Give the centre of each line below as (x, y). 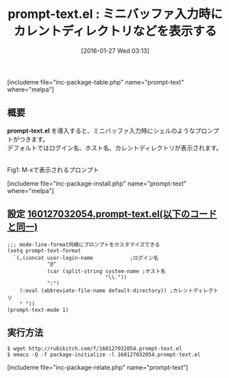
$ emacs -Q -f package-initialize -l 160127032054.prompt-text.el (104, 355)
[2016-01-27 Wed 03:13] (115, 51)
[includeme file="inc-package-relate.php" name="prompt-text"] (98, 368)
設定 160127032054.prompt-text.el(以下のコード (112, 214)
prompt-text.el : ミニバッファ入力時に (115, 14)
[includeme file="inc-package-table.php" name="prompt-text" (96, 82)
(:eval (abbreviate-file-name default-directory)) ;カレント (107, 290)
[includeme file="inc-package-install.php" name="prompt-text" (97, 184)
